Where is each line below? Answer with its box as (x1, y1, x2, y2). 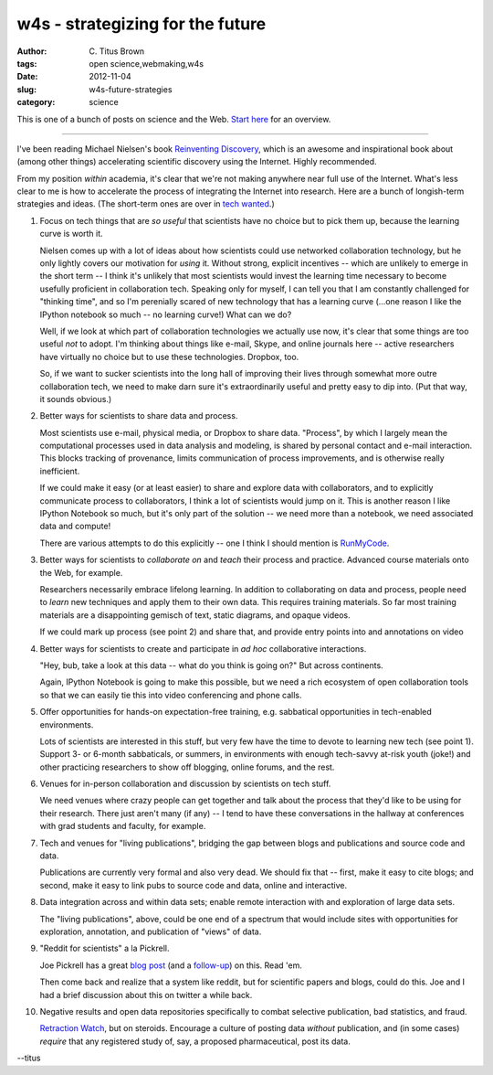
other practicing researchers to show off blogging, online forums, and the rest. (39, 761, 335, 772)
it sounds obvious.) (39, 393, 112, 404)
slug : (16, 83, 37, 95)
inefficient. (39, 465, 80, 476)
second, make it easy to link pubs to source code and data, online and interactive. (39, 879, 348, 890)
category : (16, 97, 56, 108)
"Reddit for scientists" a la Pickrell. (39, 942, 170, 954)
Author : (16, 46, 47, 57)
